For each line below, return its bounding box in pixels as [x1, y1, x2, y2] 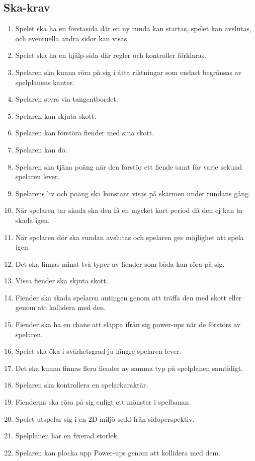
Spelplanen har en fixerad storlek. [15, 430, 119, 441]
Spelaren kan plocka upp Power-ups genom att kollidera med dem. [15, 447, 220, 457]
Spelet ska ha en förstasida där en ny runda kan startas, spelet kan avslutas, [15, 23, 251, 34]
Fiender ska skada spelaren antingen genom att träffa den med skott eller [15, 292, 242, 302]
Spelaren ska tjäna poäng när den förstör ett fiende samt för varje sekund [15, 161, 242, 172]
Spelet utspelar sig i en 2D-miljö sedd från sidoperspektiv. [15, 413, 195, 424]
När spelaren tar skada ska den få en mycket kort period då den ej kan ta [15, 205, 243, 215]
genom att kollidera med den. [15, 302, 106, 313]
